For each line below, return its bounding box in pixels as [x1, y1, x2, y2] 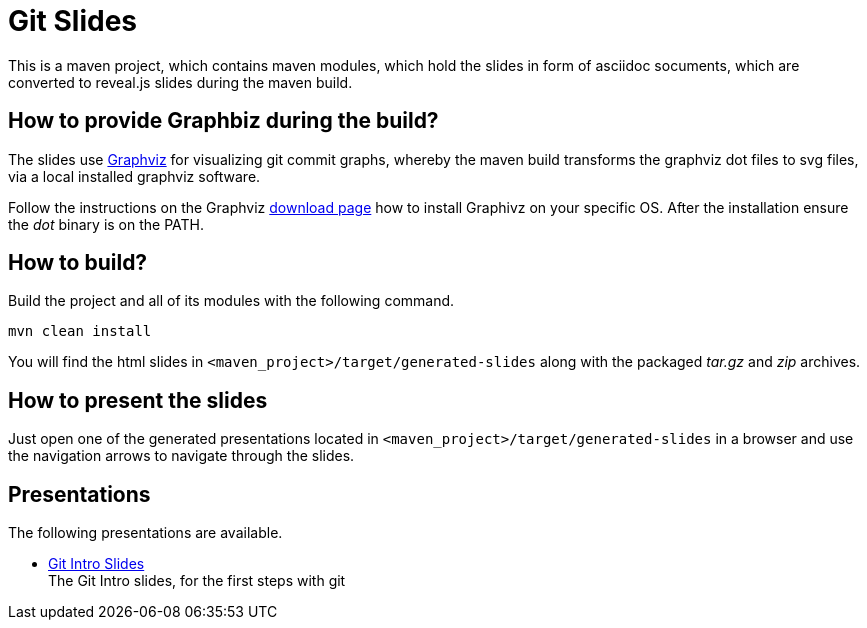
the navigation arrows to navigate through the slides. [8, 447, 355, 465]
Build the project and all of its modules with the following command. [8, 292, 455, 310]
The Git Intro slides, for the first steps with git [48, 572, 346, 590]
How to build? [8, 250, 148, 276]
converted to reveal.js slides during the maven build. [8, 73, 353, 91]
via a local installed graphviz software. [8, 167, 261, 185]
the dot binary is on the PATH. [8, 215, 205, 233]
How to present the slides [8, 387, 268, 413]
